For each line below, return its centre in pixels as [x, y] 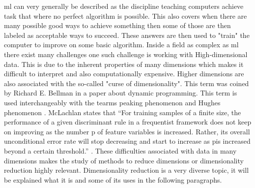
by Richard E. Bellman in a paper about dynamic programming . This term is [121, 93]
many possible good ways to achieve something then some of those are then [117, 25]
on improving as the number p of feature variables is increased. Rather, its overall [127, 131]
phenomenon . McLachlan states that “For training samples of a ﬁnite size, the [123, 112]
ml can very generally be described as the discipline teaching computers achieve [124, 6]
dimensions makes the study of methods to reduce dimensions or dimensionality [124, 160]
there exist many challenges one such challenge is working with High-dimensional [126, 54]
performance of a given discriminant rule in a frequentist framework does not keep [128, 122]
